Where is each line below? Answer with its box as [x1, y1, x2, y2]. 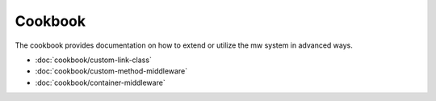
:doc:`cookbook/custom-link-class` [35, 55, 153, 65]
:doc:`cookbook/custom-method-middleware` [35, 66, 188, 76]
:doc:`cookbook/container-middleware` [35, 78, 166, 87]
